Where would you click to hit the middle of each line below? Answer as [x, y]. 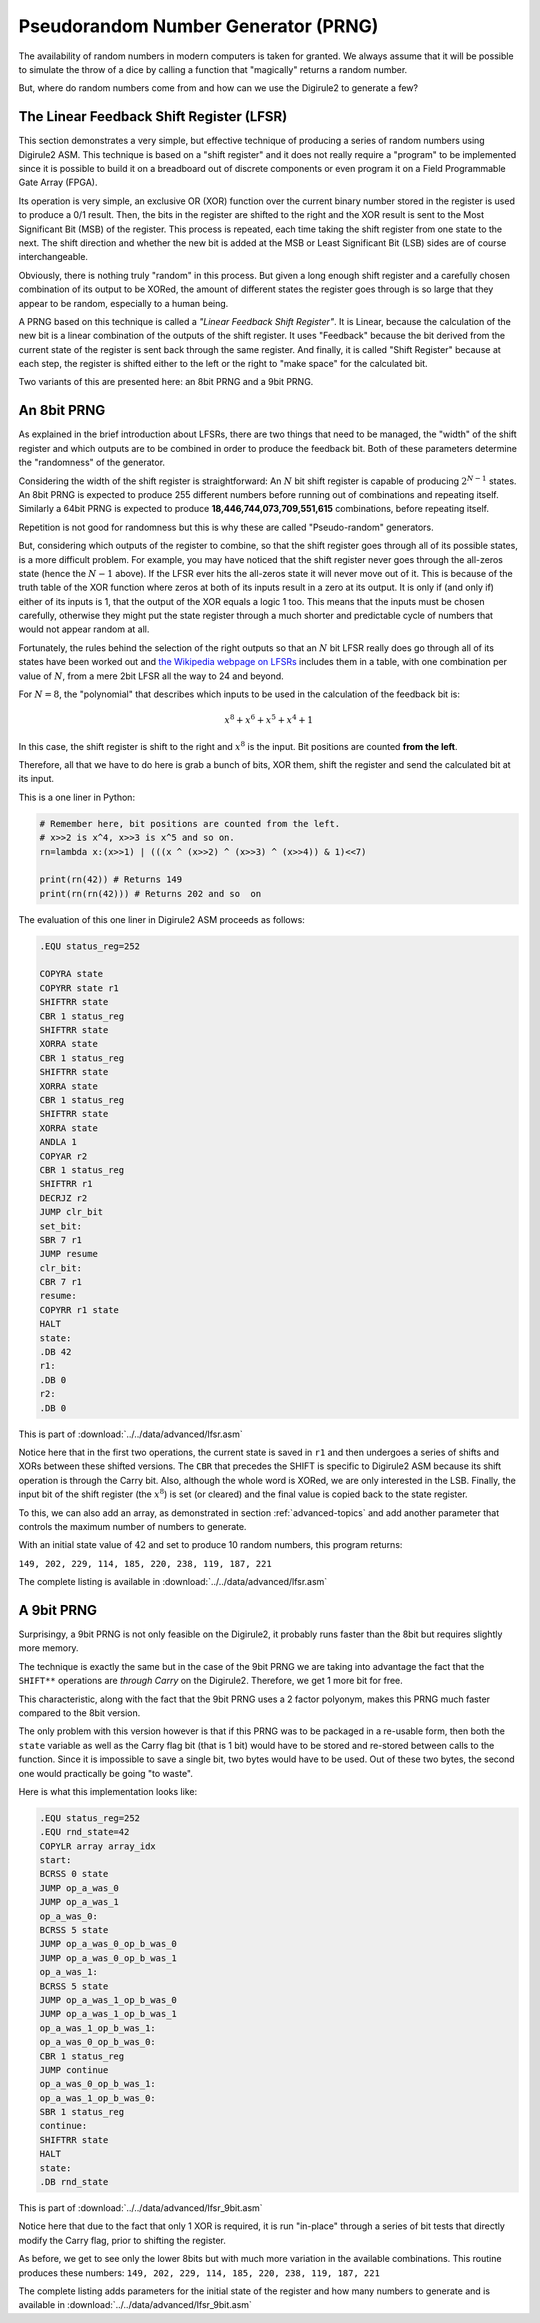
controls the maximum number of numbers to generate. [132, 1526]
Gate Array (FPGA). [58, 182]
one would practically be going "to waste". [106, 1773]
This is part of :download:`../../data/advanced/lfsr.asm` [131, 1434]
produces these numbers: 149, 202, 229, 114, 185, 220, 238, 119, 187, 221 [199, 2272]
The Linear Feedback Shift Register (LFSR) [153, 116]
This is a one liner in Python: [76, 797]
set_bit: [61, 1226]
